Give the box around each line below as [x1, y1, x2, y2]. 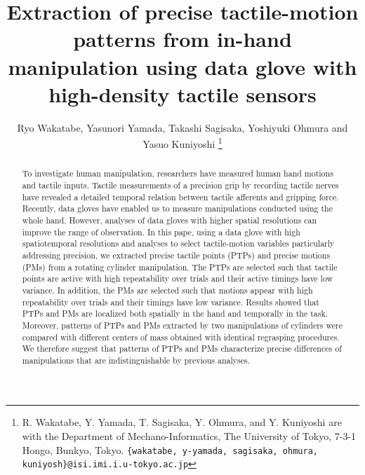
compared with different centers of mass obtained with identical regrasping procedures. [22, 331, 340, 343]
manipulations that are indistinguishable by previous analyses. [22, 354, 250, 366]
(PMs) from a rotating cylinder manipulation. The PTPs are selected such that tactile [22, 261, 338, 273]
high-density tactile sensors [48, 79, 317, 108]
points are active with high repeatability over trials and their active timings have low [22, 273, 333, 284]
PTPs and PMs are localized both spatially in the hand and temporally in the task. [22, 308, 328, 319]
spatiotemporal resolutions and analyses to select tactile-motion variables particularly [22, 238, 335, 249]
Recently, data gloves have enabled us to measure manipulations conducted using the [22, 202, 333, 214]
